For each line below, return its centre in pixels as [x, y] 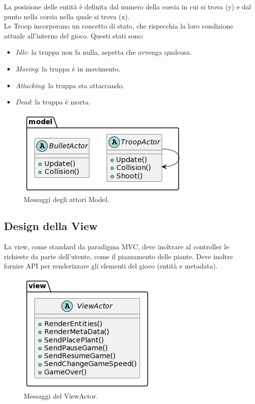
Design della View [51, 226]
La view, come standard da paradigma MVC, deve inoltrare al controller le [117, 247]
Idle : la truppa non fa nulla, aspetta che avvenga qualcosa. [104, 52]
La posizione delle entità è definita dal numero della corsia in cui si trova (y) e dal [127, 6]
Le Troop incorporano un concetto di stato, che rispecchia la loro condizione [119, 26]
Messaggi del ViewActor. [61, 395]
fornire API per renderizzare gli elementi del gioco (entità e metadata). [111, 266]
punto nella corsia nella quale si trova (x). [67, 16]
